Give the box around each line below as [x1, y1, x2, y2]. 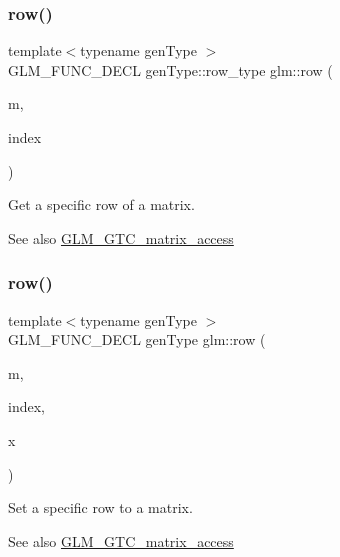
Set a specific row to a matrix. [8, 497, 193, 518]
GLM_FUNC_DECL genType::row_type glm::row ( [8, 59, 333, 80]
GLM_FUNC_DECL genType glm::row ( [8, 329, 266, 350]
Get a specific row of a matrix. [8, 194, 195, 215]
